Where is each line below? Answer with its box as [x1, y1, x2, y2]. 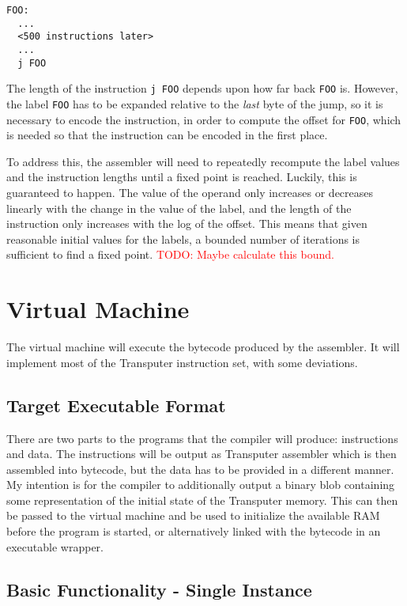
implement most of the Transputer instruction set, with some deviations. [6, 354, 358, 370]
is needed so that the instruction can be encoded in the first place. [6, 127, 328, 143]
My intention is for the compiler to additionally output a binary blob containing [6, 476, 395, 493]
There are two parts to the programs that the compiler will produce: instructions [6, 430, 398, 446]
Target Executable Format [6, 392, 226, 417]
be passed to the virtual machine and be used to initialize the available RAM [6, 507, 380, 524]
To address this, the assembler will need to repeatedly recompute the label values [6, 153, 400, 169]
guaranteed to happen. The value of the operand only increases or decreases [6, 184, 374, 201]
